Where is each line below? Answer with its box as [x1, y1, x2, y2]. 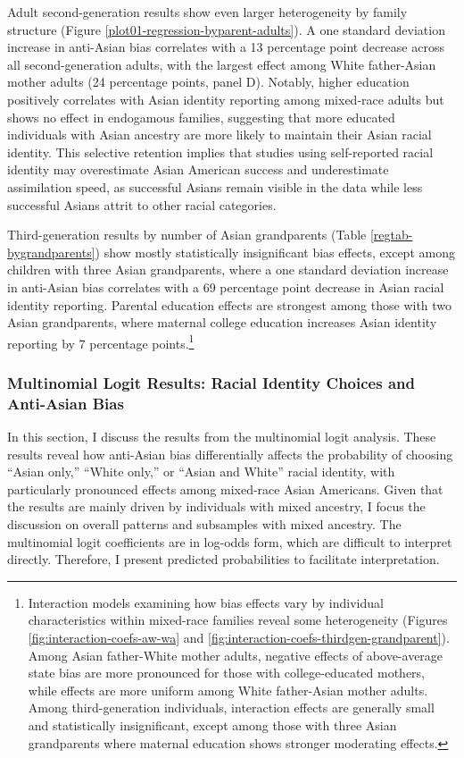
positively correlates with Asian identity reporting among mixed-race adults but [7, 89, 444, 108]
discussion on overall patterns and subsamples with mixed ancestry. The [7, 515, 402, 534]
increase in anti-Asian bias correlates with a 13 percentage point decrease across [7, 38, 444, 56]
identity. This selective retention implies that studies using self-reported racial [7, 142, 434, 161]
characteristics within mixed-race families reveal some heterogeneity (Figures [28, 611, 448, 629]
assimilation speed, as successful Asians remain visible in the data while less [7, 177, 423, 196]
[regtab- [369, 225, 413, 244]
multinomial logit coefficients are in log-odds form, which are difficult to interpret [7, 532, 452, 551]
